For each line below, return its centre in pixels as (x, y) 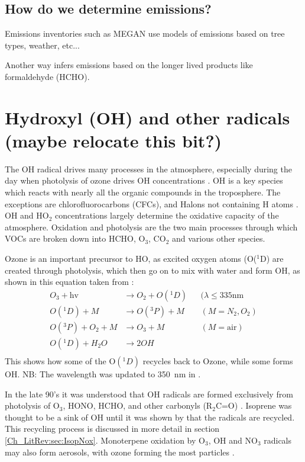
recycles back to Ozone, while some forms (218, 360)
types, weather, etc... (42, 45)
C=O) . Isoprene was (254, 405)
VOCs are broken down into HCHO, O (75, 238)
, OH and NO (233, 440)
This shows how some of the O (60, 360)
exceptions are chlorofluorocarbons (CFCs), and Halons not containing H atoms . (152, 203)
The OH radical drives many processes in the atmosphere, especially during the (148, 169)
